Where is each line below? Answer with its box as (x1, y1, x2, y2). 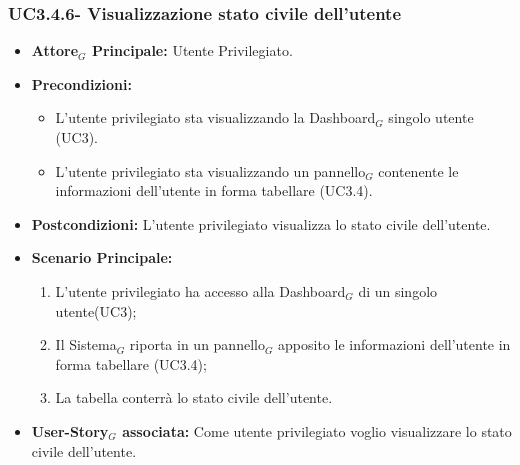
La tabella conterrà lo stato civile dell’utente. (55, 387, 333, 408)
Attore (31, 40, 79, 61)
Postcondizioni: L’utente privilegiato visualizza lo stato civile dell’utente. (31, 213, 491, 234)
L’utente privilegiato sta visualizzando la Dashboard (55, 107, 376, 128)
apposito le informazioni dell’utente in (278, 334, 511, 355)
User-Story (31, 420, 109, 441)
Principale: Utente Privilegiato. (91, 40, 293, 61)
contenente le (378, 160, 459, 181)
